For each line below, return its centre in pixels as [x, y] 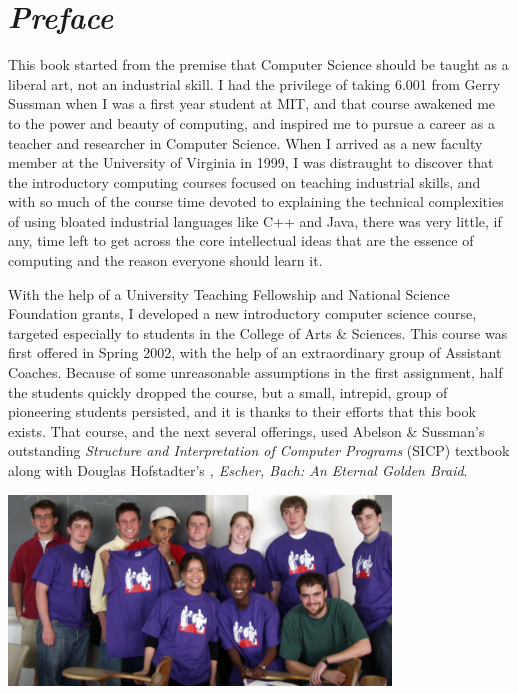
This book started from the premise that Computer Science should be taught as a [258, 64]
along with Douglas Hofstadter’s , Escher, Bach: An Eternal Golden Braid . [238, 470]
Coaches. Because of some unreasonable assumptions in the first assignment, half [255, 372]
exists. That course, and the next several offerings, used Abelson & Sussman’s [246, 430]
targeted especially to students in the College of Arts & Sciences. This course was [258, 332]
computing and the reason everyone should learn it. [165, 260]
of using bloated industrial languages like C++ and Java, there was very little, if [255, 220]
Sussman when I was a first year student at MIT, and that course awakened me [252, 103]
